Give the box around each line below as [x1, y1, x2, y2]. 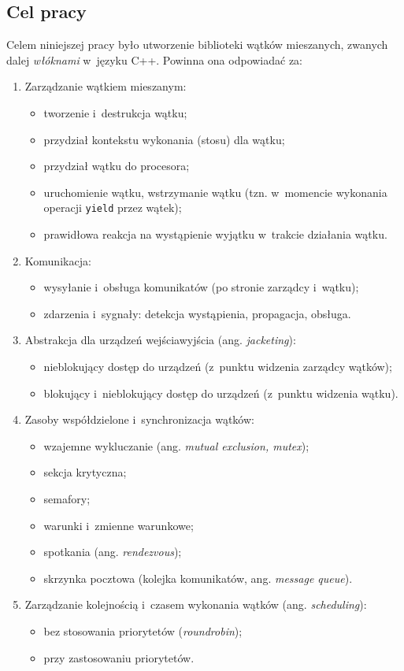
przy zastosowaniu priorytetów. [43, 649, 195, 665]
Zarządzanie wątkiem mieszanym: [24, 78, 187, 95]
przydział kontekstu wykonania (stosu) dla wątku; [43, 131, 285, 147]
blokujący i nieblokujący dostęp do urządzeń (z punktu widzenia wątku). [43, 384, 398, 401]
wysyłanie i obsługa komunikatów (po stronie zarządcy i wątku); [43, 279, 359, 295]
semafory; [43, 490, 91, 506]
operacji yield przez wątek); [43, 199, 182, 216]
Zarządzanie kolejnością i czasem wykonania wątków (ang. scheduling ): [24, 596, 367, 613]
